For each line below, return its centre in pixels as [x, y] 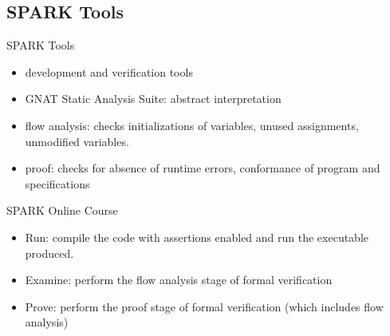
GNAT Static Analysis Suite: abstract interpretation [153, 99]
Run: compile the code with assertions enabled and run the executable [197, 237]
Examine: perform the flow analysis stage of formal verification [179, 280]
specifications [57, 183]
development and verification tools [109, 71]
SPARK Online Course [62, 210]
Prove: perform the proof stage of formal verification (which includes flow [204, 306]
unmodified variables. [77, 141]
